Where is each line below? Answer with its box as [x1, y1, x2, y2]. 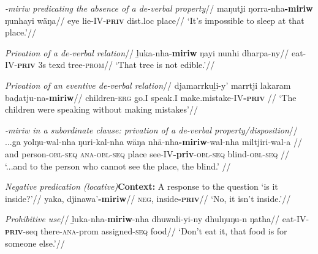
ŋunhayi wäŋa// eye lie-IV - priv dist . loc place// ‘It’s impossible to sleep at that [5, 13, 305, 26]
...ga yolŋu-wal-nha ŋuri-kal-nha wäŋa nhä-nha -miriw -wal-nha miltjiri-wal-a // [5, 135, 303, 148]
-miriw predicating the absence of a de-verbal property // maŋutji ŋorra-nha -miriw [5, 2, 313, 14]
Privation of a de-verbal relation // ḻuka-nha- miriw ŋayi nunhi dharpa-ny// [5, 46, 289, 59]
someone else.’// [5, 236, 65, 249]
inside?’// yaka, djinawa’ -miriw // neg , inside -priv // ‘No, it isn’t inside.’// [5, 192, 291, 204]
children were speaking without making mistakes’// [5, 103, 198, 116]
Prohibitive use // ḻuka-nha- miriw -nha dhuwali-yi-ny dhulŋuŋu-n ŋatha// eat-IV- [5, 212, 309, 225]
